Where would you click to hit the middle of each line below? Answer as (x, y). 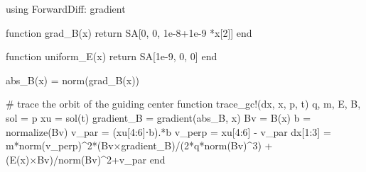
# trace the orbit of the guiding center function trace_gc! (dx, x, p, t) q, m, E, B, (183, 104)
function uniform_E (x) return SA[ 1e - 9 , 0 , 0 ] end (112, 56)
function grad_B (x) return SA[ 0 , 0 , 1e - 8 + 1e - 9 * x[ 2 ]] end (129, 32)
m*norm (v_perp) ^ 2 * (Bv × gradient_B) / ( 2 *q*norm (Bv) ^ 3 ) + (139, 145)
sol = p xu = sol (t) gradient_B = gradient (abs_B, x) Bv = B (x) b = (158, 117)
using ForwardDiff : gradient (66, 8)
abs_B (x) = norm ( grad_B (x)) (73, 80)
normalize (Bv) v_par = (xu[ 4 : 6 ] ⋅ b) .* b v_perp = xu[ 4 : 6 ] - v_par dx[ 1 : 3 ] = (168, 131)
